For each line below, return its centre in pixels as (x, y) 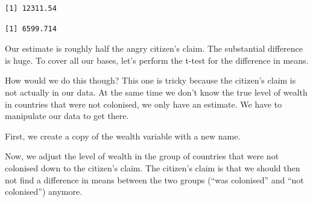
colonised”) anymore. (44, 191)
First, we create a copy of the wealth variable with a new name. (123, 136)
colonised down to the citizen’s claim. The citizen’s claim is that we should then (153, 167)
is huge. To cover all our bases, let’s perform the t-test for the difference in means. (157, 60)
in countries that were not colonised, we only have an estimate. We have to (144, 104)
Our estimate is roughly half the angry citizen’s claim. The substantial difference (154, 48)
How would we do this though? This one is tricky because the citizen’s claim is (150, 80)
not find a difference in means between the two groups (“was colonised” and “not (154, 179)
